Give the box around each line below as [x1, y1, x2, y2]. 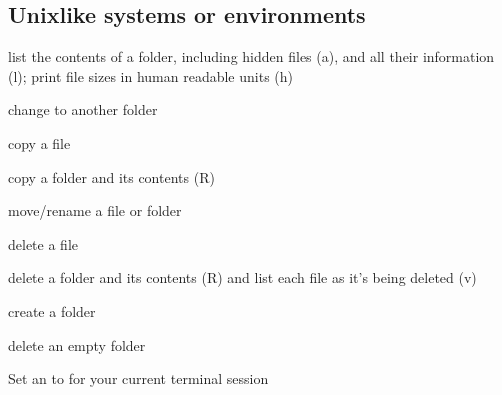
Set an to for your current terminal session [8, 368, 269, 389]
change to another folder [8, 99, 158, 120]
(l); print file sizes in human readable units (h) [8, 65, 293, 86]
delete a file [8, 233, 78, 254]
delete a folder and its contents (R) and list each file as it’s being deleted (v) [8, 267, 477, 288]
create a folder [8, 300, 96, 321]
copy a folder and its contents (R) [8, 166, 215, 187]
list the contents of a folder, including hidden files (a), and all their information [8, 46, 495, 67]
